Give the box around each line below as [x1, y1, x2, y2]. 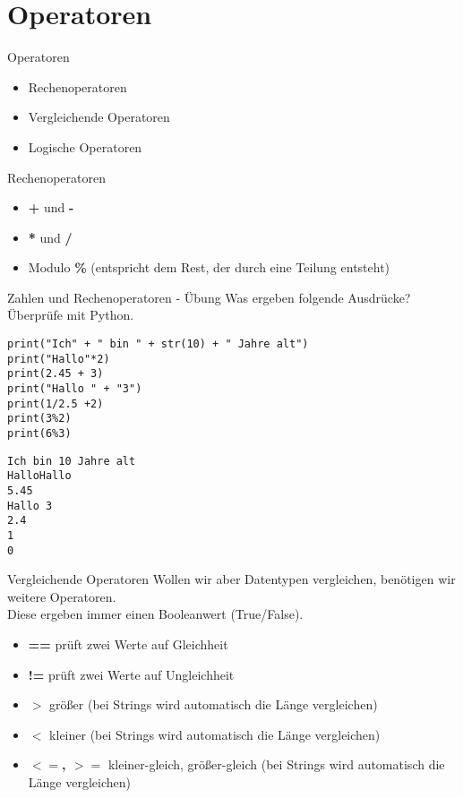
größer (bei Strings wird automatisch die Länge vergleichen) [49, 695, 378, 714]
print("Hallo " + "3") [7, 382, 142, 396]
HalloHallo [7, 469, 72, 483]
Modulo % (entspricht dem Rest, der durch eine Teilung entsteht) [28, 258, 390, 277]
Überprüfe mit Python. [7, 305, 134, 324]
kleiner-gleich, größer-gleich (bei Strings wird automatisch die [107, 755, 445, 774]
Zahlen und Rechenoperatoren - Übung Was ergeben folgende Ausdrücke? [7, 287, 411, 306]
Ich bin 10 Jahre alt [7, 454, 136, 468]
